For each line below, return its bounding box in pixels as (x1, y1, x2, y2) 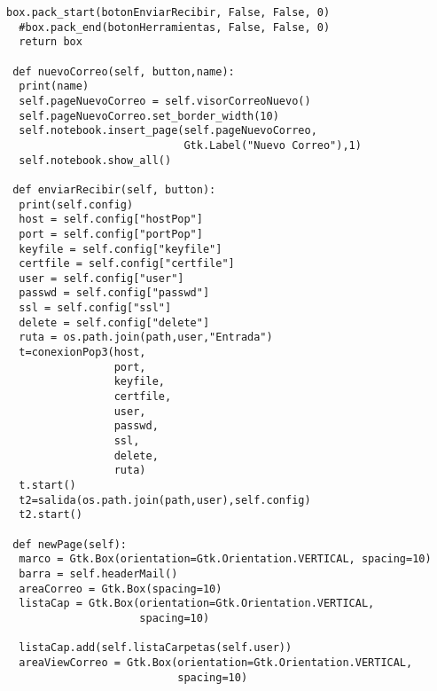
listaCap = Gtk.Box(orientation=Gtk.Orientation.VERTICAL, (19, 597, 375, 610)
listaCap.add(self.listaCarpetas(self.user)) (19, 641, 293, 655)
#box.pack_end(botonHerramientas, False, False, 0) (19, 20, 331, 34)
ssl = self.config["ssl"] (19, 302, 172, 315)
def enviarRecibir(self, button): (12, 183, 216, 196)
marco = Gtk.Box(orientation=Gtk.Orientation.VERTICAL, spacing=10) (19, 553, 432, 566)
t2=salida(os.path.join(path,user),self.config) (19, 493, 311, 506)
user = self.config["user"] (19, 271, 184, 285)
